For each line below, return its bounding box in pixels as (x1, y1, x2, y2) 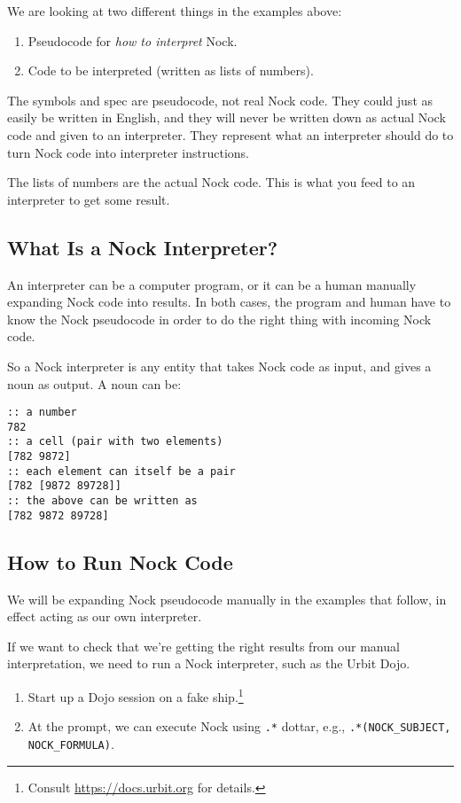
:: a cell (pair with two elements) (7, 435, 223, 448)
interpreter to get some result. (7, 190, 170, 208)
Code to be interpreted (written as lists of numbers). (27, 61, 314, 80)
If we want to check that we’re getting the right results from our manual (7, 636, 400, 655)
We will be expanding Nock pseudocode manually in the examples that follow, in (7, 589, 447, 608)
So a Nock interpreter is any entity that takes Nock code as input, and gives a (7, 356, 432, 375)
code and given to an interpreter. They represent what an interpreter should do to (7, 125, 454, 144)
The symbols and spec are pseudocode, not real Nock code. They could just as (7, 90, 434, 109)
